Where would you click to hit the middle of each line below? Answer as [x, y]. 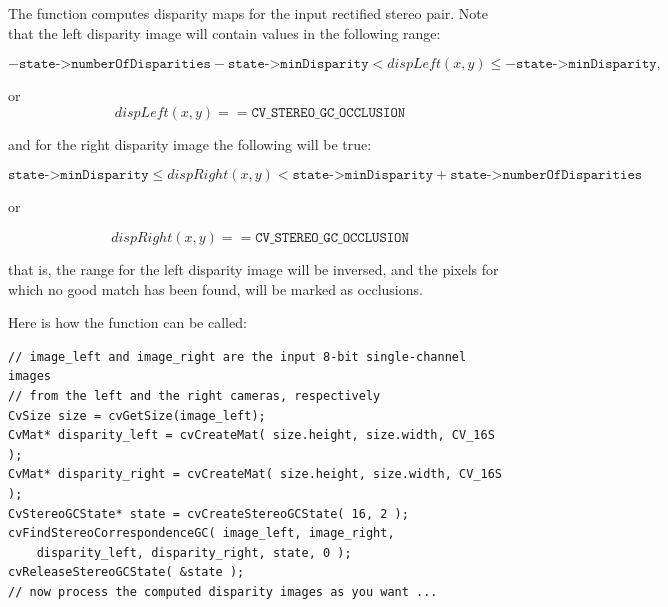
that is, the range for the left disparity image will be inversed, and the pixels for [253, 268]
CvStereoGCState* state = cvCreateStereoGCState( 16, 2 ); [208, 513]
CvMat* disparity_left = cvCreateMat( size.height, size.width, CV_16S [251, 435]
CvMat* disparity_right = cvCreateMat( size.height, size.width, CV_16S [255, 474]
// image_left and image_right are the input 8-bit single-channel [237, 356]
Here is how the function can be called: [127, 322]
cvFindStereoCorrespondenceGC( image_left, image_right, [201, 533]
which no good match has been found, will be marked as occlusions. [215, 288]
